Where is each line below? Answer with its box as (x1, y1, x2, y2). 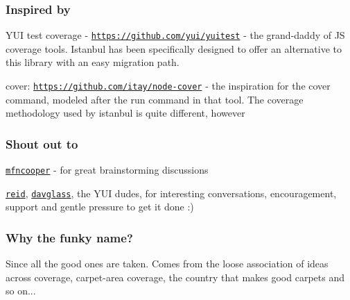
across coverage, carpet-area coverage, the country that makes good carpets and (6, 269, 344, 284)
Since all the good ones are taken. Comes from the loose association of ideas (6, 256, 329, 271)
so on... (6, 283, 36, 298)
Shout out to (6, 135, 78, 152)
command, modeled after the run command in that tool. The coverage (6, 92, 304, 106)
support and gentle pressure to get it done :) (6, 199, 194, 214)
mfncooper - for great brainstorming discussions (6, 162, 209, 177)
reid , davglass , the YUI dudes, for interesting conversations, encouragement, (6, 185, 337, 200)
